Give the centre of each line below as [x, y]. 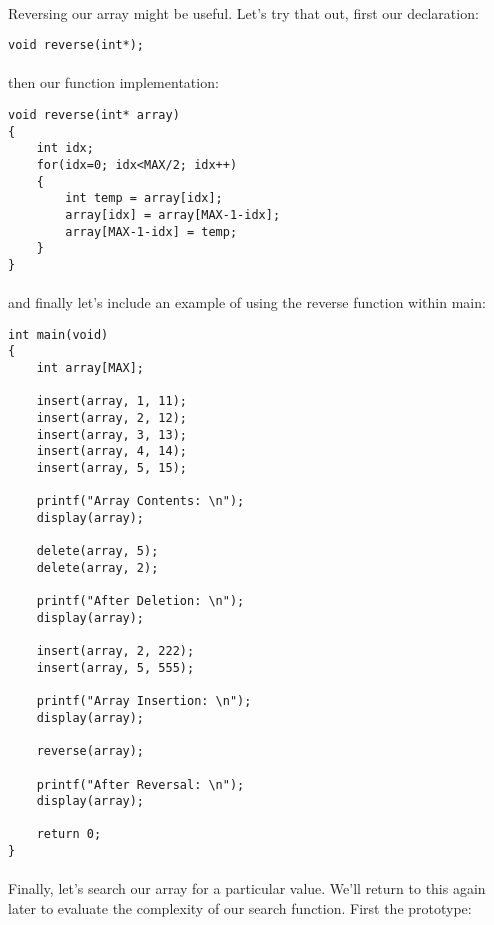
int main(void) [58, 334]
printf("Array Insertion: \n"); [144, 701]
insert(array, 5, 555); [115, 667]
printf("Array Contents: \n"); [140, 501]
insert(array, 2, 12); [111, 418]
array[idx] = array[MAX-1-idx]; [173, 214]
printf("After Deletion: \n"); [140, 601]
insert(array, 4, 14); [111, 451]
